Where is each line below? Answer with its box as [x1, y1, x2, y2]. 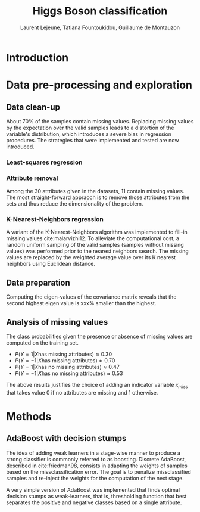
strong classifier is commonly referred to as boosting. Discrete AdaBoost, [6, 455, 186, 463]
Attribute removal [6, 174, 58, 182]
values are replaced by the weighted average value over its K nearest [6, 254, 176, 261]
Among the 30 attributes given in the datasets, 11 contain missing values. [6, 188, 185, 195]
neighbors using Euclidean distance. [6, 260, 95, 268]
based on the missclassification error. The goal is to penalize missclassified [6, 468, 192, 475]
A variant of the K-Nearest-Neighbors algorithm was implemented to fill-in [6, 228, 187, 236]
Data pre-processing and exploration [6, 79, 192, 92]
